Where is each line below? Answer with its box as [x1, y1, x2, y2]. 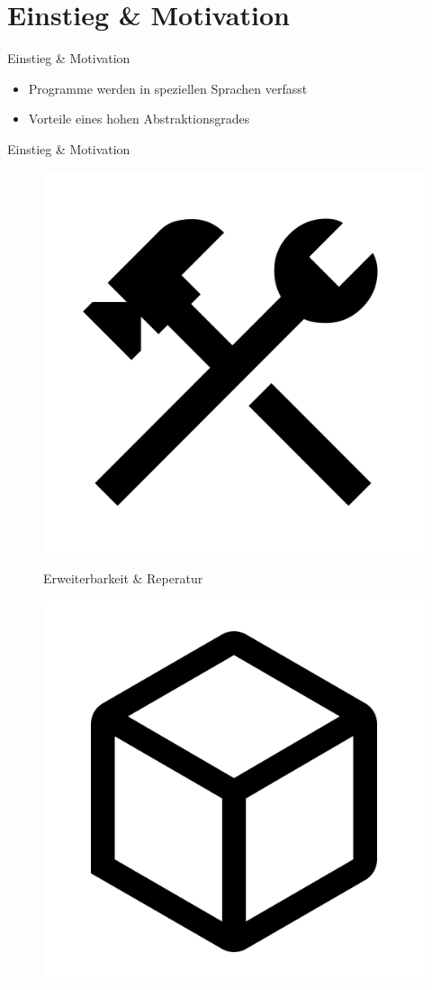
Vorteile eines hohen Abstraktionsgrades [28, 109, 250, 128]
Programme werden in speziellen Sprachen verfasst [28, 78, 308, 97]
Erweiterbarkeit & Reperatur [43, 569, 203, 588]
